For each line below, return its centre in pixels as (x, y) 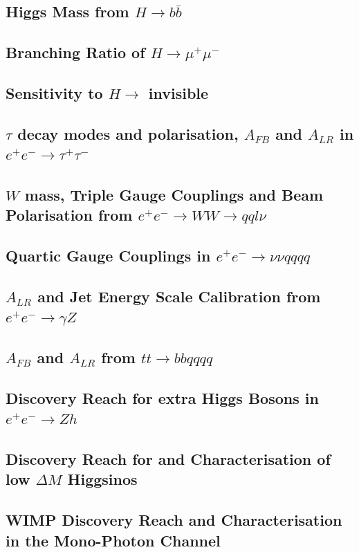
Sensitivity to (54, 92)
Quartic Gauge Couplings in (108, 256)
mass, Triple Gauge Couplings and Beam (174, 194)
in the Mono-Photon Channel (113, 540)
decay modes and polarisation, (128, 133)
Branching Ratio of (75, 52)
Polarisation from (69, 215)
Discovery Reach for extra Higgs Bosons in (162, 397)
